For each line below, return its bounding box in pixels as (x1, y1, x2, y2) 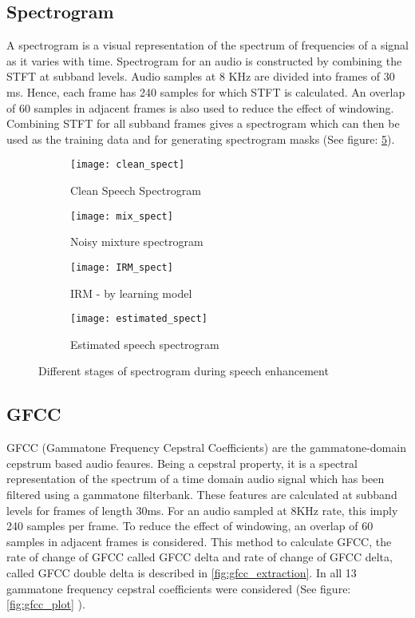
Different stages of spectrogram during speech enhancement (38, 362, 329, 379)
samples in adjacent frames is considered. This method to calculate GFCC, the (6, 533, 392, 549)
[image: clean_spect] (70, 159, 185, 171)
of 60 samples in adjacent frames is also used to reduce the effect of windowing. (6, 99, 394, 116)
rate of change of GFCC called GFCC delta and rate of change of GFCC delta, (6, 549, 393, 565)
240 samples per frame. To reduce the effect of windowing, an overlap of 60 (6, 517, 373, 534)
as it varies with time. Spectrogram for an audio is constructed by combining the (6, 52, 402, 69)
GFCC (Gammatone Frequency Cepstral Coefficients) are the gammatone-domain (6, 439, 406, 456)
